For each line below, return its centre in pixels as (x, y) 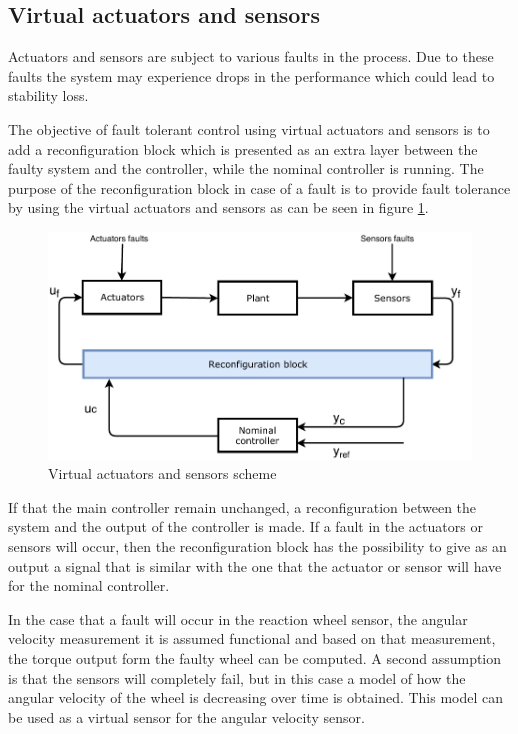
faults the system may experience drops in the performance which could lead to (251, 75)
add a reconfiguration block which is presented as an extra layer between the (243, 148)
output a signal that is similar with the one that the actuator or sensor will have (255, 565)
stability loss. (48, 95)
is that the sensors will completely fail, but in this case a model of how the (237, 677)
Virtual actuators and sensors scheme (162, 473)
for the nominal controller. (89, 585)
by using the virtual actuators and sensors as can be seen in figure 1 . (218, 207)
